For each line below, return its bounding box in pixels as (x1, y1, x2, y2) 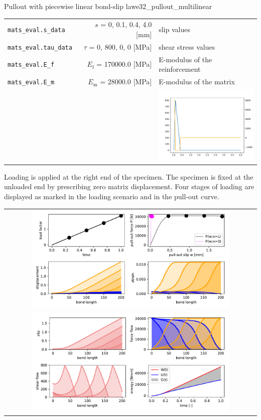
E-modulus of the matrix (159, 76, 235, 87)
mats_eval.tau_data (8, 44, 72, 51)
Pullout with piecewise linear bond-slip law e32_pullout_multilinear (4, 1, 212, 11)
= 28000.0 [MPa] (100, 76, 152, 87)
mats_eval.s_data (8, 27, 65, 34)
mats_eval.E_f (8, 61, 55, 69)
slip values (159, 24, 190, 35)
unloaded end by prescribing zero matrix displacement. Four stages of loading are (4, 181, 254, 192)
